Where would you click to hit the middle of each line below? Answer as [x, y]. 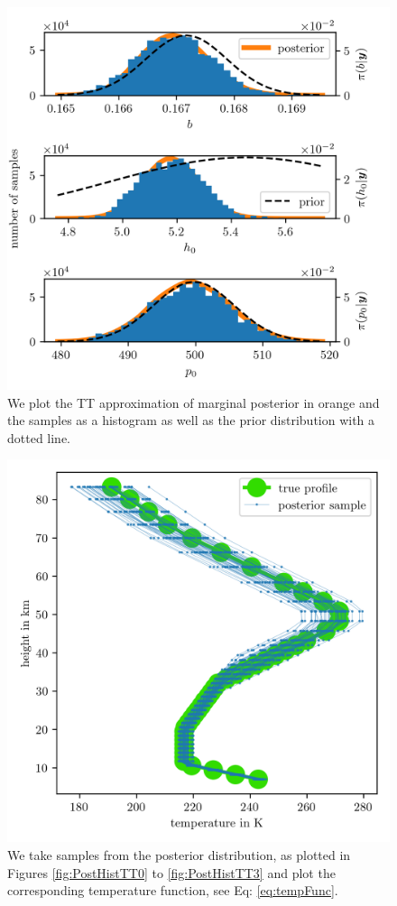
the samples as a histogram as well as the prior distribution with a [191, 420]
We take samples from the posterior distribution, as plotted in [179, 854]
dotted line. [39, 437]
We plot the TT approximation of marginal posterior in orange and [194, 402]
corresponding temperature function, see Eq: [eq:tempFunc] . [173, 890]
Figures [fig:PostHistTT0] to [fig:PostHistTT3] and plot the [171, 872]
